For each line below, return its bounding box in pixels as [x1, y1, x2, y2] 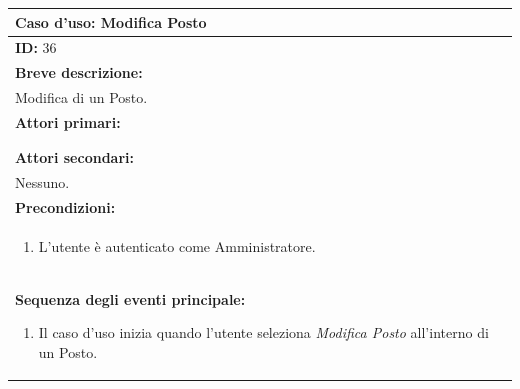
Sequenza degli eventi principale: [15, 288, 246, 309]
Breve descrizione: [15, 62, 143, 83]
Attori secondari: [15, 147, 134, 168]
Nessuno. [15, 172, 70, 193]
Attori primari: [15, 111, 121, 132]
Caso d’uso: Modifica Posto [15, 11, 207, 32]
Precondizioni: [15, 196, 116, 217]
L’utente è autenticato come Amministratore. [38, 235, 316, 256]
